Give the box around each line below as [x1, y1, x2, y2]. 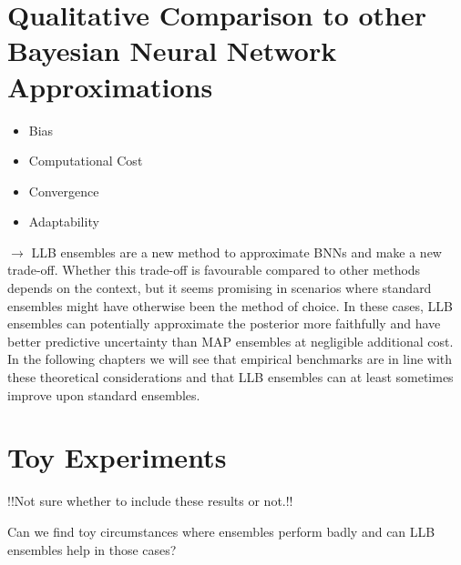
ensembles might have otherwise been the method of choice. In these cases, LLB [7, 296, 454, 315]
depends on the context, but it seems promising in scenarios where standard [7, 278, 432, 298]
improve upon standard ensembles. [7, 385, 200, 404]
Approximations [7, 67, 213, 105]
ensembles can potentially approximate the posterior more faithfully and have [7, 314, 441, 333]
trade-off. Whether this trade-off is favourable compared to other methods [7, 260, 421, 279]
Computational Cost [28, 151, 143, 170]
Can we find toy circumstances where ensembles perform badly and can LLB [7, 521, 435, 540]
